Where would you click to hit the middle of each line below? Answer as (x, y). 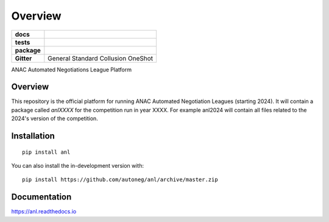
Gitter (23, 58)
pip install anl (46, 152)
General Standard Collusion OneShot (101, 58)
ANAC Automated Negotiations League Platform (72, 70)
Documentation (41, 197)
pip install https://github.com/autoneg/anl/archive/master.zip (120, 180)
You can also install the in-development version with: (78, 166)
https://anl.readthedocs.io (44, 212)
